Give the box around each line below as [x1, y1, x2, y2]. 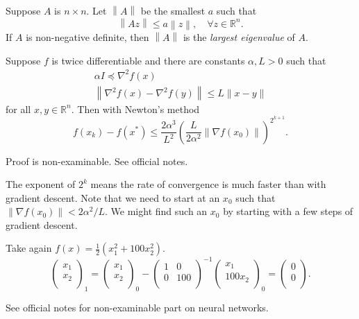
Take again [6, 241, 52, 255]
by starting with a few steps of [223, 204, 353, 218]
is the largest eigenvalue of [183, 30, 295, 44]
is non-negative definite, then [26, 30, 149, 44]
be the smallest [140, 3, 206, 17]
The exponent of [6, 177, 76, 191]
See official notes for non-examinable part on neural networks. [6, 300, 269, 314]
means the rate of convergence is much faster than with [90, 177, 326, 191]
